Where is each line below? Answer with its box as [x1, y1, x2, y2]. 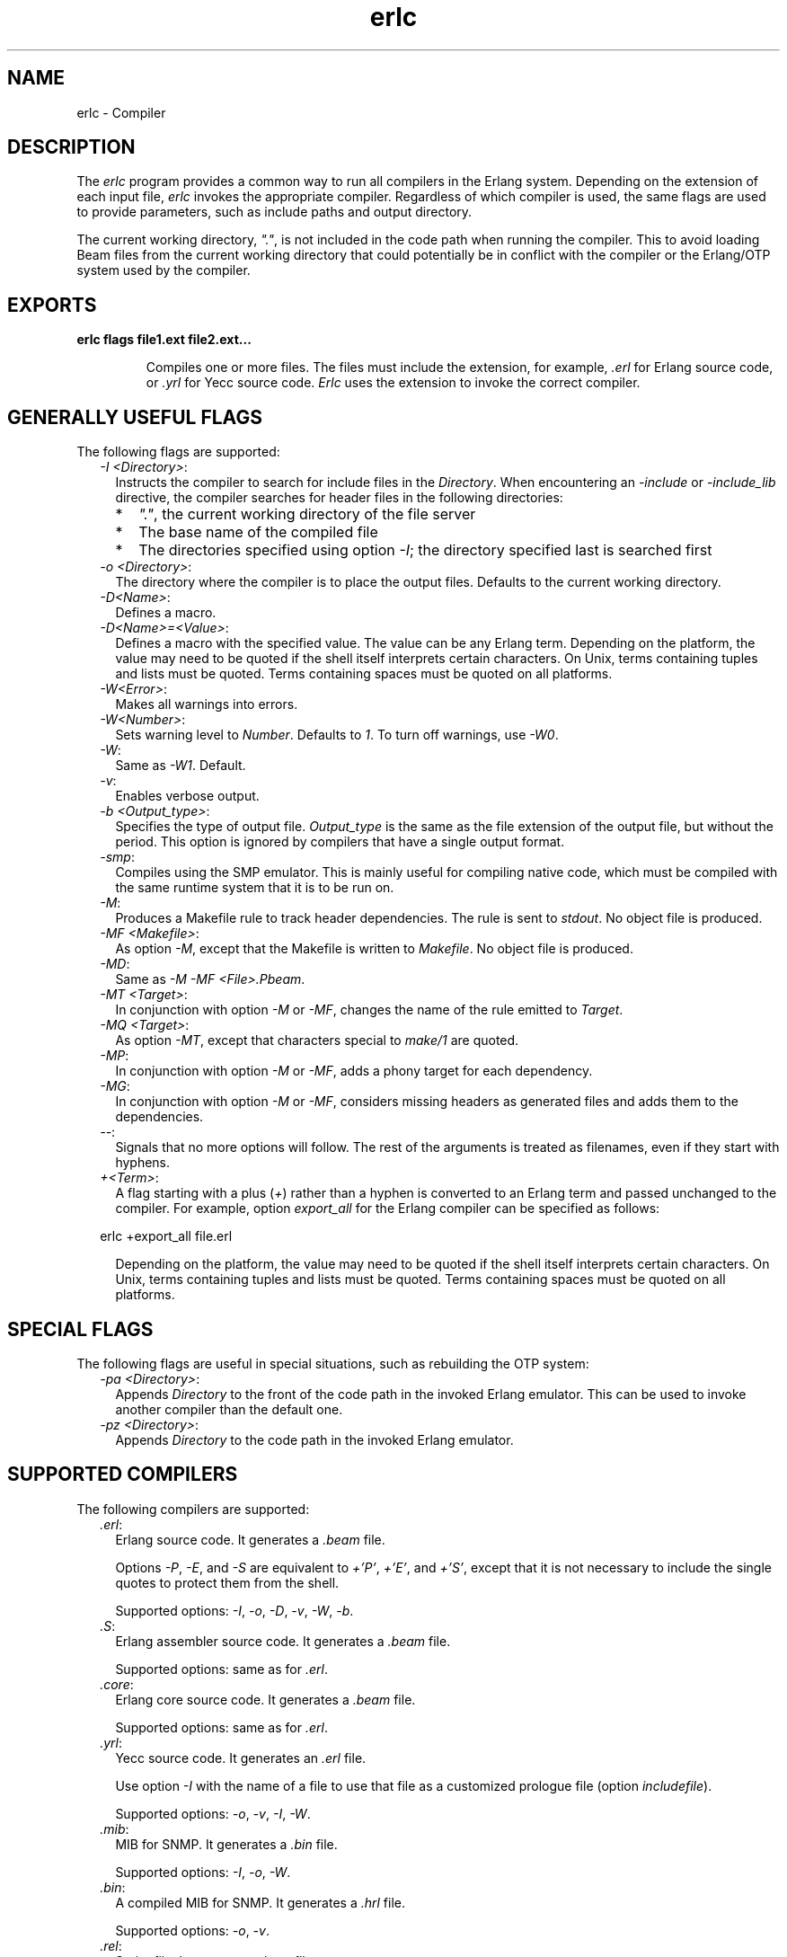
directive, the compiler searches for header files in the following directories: [115, 490, 563, 506]
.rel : [100, 1937, 122, 1953]
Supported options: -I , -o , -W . [115, 1864, 291, 1880]
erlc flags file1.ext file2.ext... [76, 332, 252, 348]
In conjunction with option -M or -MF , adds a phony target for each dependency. [115, 1063, 593, 1079]
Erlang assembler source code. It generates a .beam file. [115, 1633, 451, 1649]
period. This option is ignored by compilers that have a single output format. [115, 834, 565, 850]
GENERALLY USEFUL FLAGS [7, 405, 262, 429]
